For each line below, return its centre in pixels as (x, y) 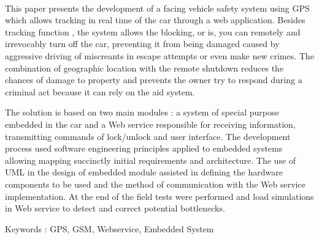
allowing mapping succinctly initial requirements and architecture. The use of (151, 160)
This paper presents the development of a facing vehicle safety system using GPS (157, 8)
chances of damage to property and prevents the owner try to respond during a (154, 80)
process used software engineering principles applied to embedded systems (144, 148)
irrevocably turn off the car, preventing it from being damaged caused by (142, 44)
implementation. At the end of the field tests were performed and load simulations (159, 196)
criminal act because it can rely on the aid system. (100, 91)
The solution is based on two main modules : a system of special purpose (142, 112)
